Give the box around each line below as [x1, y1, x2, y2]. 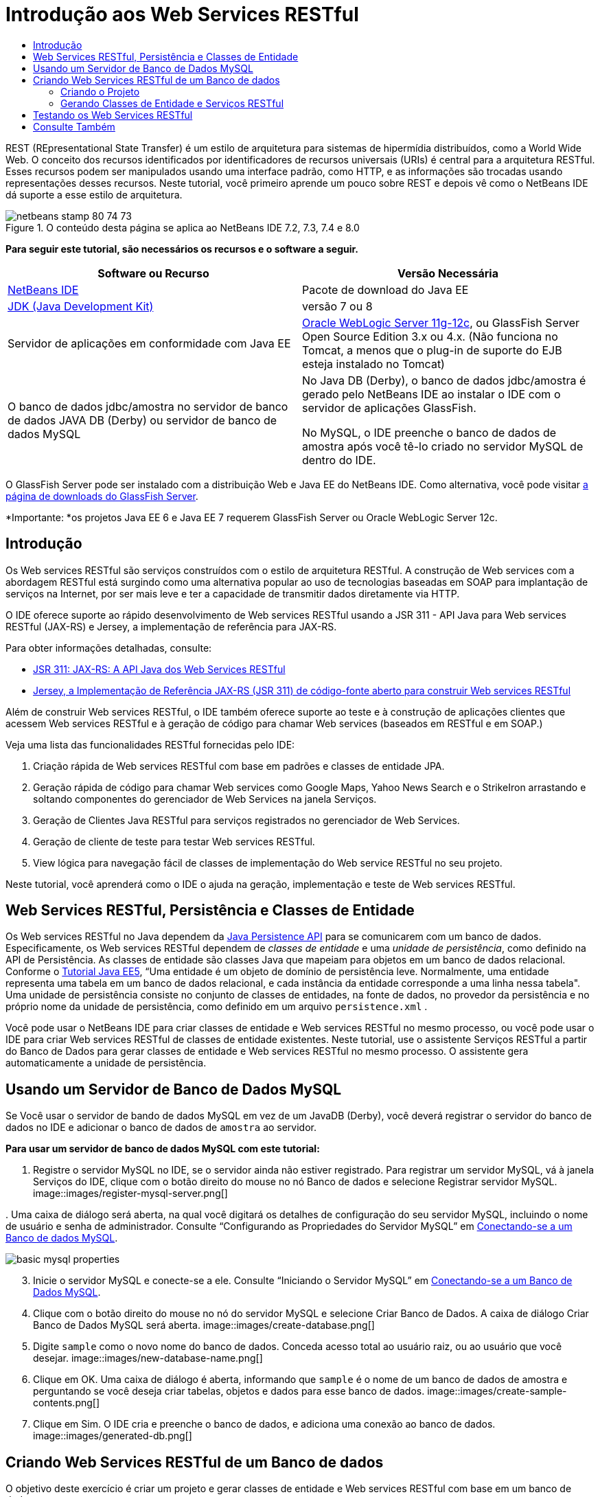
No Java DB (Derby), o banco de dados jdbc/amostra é [302, 373, 586, 387]
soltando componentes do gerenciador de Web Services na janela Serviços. [33, 792, 377, 805]
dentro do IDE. [302, 453, 376, 467]
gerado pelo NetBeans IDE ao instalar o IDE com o [302, 387, 561, 401]
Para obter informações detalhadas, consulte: [5, 641, 212, 654]
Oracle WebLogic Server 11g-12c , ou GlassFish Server [302, 315, 580, 330]
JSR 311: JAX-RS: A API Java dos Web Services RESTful [33, 663, 286, 675]
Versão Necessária [397, 266, 498, 280]
